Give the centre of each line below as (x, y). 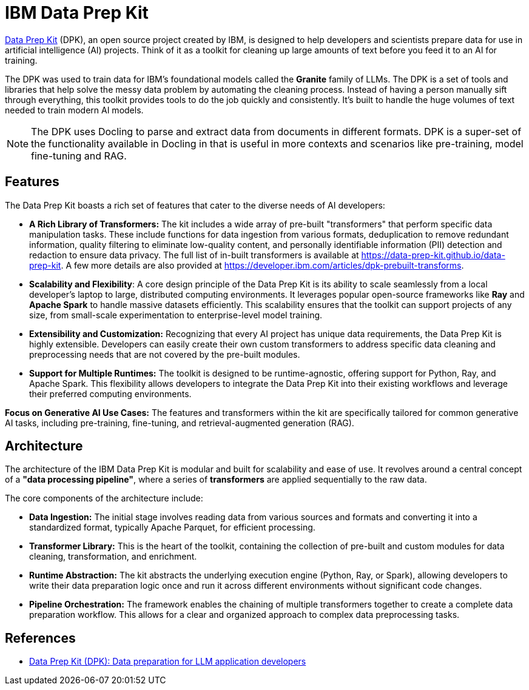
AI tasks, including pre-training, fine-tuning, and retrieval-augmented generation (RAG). (180, 423)
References (40, 638)
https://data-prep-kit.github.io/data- (433, 255)
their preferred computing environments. (110, 394)
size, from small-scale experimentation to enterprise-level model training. (176, 315)
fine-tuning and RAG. (79, 156)
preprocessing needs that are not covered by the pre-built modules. (165, 354)
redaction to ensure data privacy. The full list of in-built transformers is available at (194, 255)
